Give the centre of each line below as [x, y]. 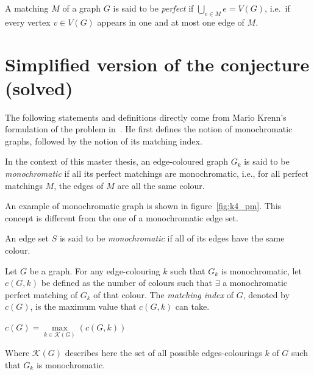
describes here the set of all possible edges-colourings [163, 353]
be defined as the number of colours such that [127, 283]
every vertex [28, 22]
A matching [27, 8]
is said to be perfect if [153, 8]
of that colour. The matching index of [163, 294]
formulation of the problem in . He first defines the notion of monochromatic [149, 129]
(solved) [39, 87]
